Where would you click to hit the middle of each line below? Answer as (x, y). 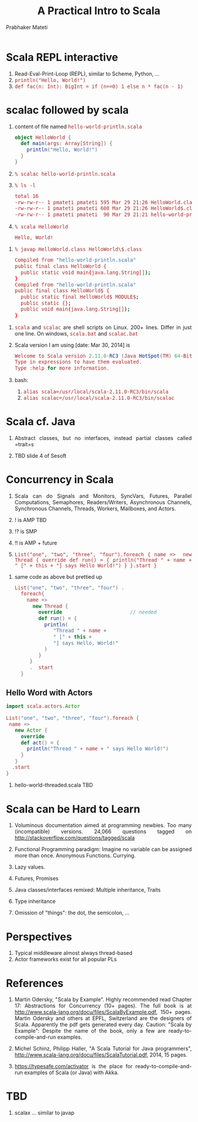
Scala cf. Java (41, 421)
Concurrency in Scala (60, 479)
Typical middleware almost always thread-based (73, 953)
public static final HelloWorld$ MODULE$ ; (80, 297)
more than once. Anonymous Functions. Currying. (75, 856)
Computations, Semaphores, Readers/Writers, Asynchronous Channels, (103, 502)
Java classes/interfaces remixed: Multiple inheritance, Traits (88, 890)
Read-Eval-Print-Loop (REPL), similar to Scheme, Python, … (87, 74)
